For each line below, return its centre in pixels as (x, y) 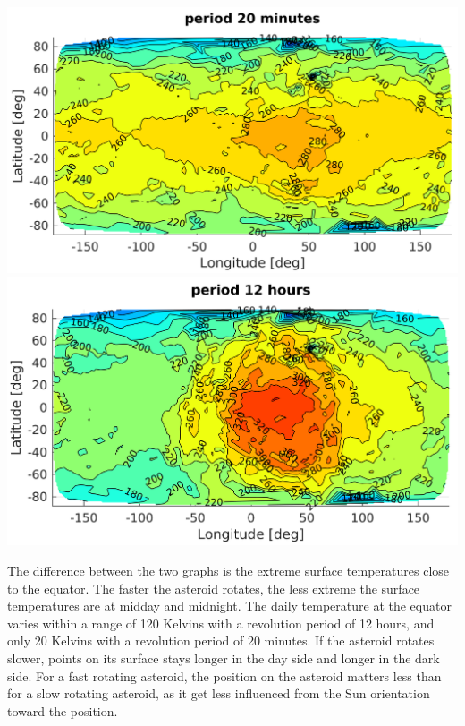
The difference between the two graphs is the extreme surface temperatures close (228, 570)
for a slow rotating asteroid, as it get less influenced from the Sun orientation (219, 693)
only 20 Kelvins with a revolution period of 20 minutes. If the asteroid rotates (221, 641)
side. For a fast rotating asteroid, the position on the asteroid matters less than (224, 675)
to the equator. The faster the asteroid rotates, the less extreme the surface (214, 588)
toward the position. (63, 710)
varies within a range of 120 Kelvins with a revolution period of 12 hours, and (221, 623)
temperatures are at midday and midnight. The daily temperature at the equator (229, 606)
